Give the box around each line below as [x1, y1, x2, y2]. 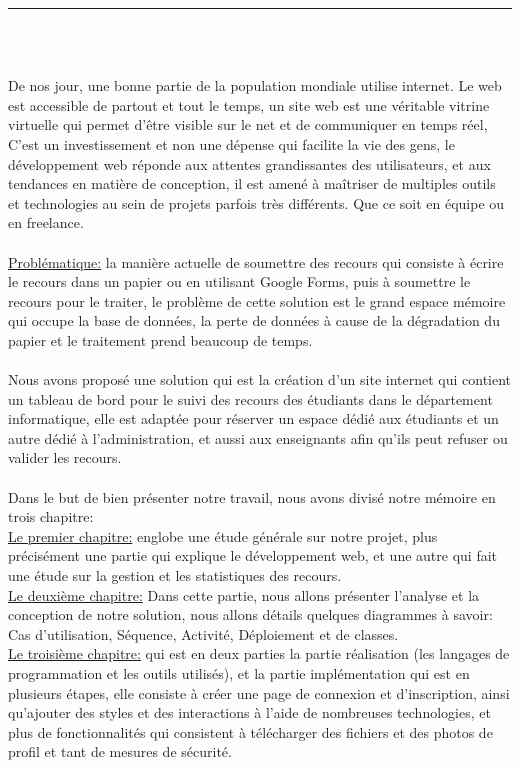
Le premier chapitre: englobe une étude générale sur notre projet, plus [8, 525, 438, 546]
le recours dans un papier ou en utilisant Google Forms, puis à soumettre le [8, 271, 471, 292]
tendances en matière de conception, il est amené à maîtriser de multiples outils [8, 173, 496, 194]
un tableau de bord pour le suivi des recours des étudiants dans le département [8, 388, 493, 409]
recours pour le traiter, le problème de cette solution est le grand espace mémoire [8, 290, 506, 311]
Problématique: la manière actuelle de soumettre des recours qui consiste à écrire [8, 251, 504, 272]
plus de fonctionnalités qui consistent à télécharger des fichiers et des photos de [8, 721, 493, 742]
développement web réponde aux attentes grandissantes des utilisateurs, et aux [8, 153, 491, 174]
